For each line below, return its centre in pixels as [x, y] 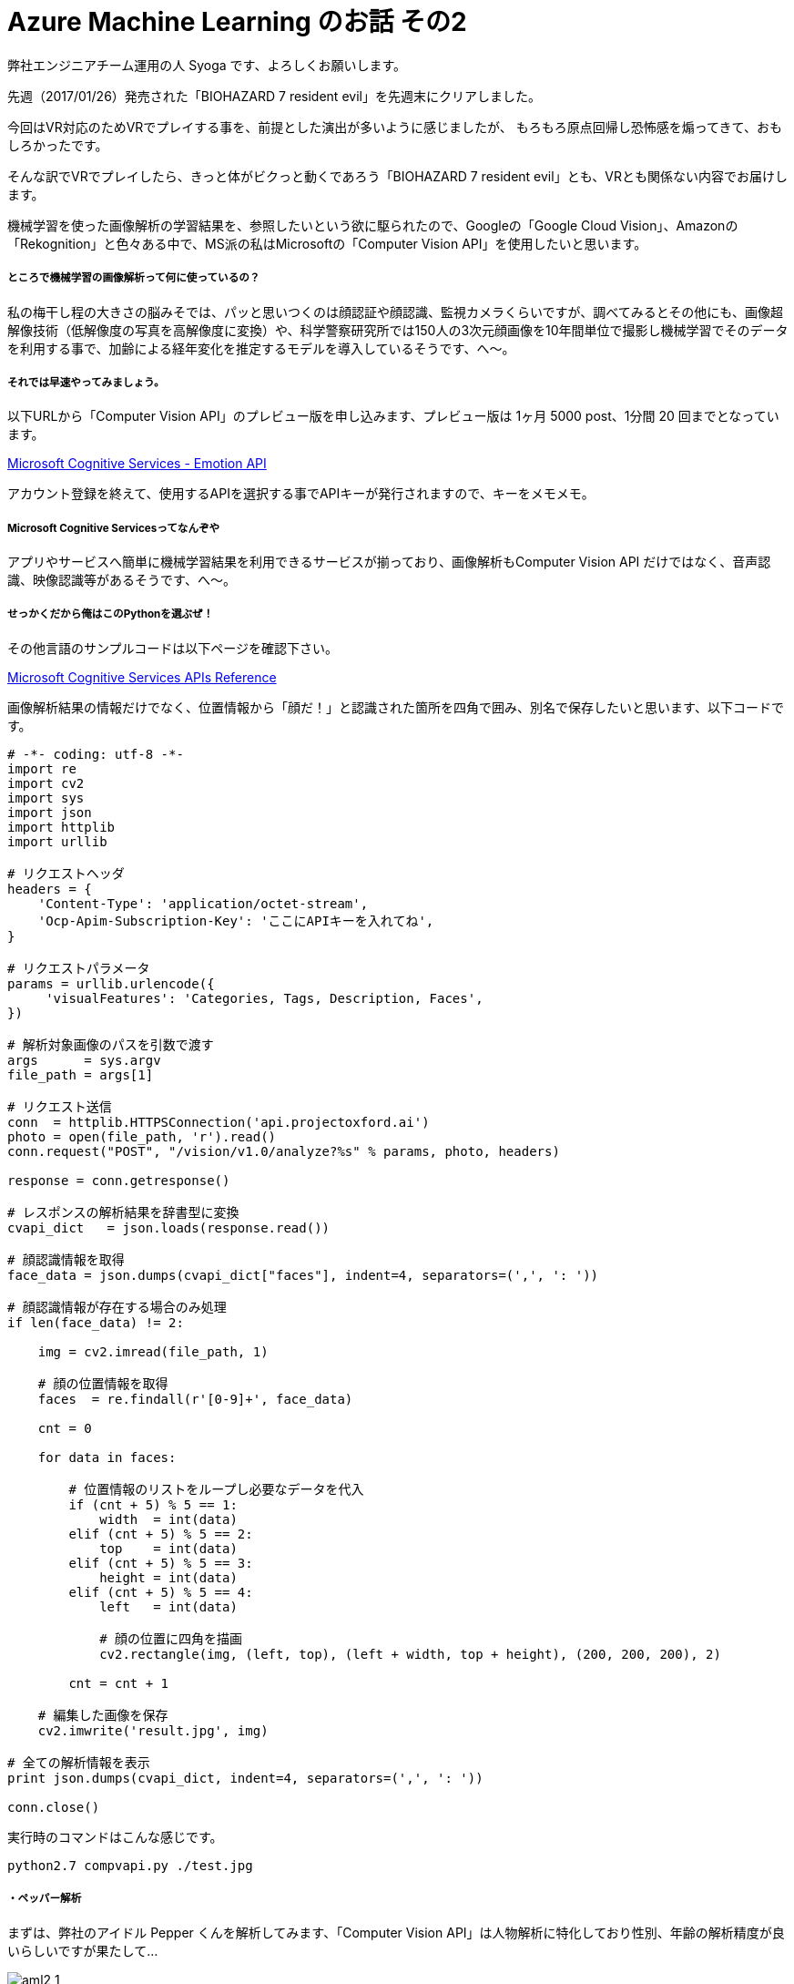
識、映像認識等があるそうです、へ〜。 [122, 580]
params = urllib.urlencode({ [111, 983]
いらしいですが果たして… [83, 1950]
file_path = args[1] [81, 1074]
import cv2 [46, 783]
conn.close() [54, 1807]
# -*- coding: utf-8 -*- [96, 754]
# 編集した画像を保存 [103, 1715]
